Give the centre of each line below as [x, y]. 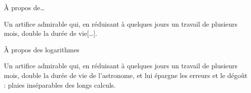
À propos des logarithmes [42, 49]
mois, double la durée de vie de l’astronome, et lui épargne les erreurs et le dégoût [126, 75]
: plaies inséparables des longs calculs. [60, 85]
